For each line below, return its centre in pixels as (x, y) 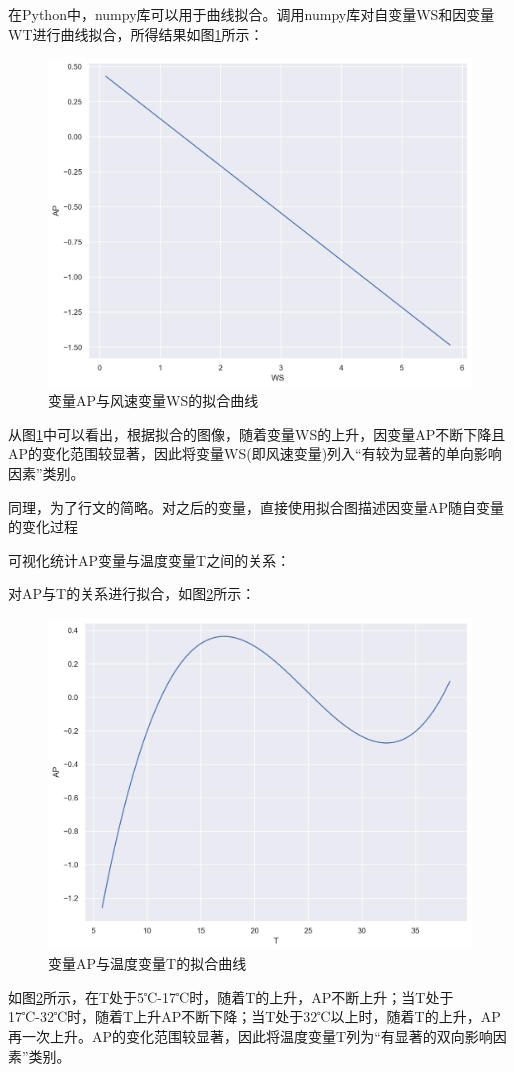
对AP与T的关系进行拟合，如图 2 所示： (132, 593)
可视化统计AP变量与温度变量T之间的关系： (149, 559)
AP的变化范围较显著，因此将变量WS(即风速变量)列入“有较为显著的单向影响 (255, 453)
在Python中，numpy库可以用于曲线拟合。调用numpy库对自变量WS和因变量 (251, 14)
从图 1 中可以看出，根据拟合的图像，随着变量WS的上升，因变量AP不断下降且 (257, 433)
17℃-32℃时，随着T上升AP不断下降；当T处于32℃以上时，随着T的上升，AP (254, 1016)
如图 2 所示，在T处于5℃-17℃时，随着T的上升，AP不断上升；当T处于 (231, 996)
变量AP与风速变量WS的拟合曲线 (153, 400)
